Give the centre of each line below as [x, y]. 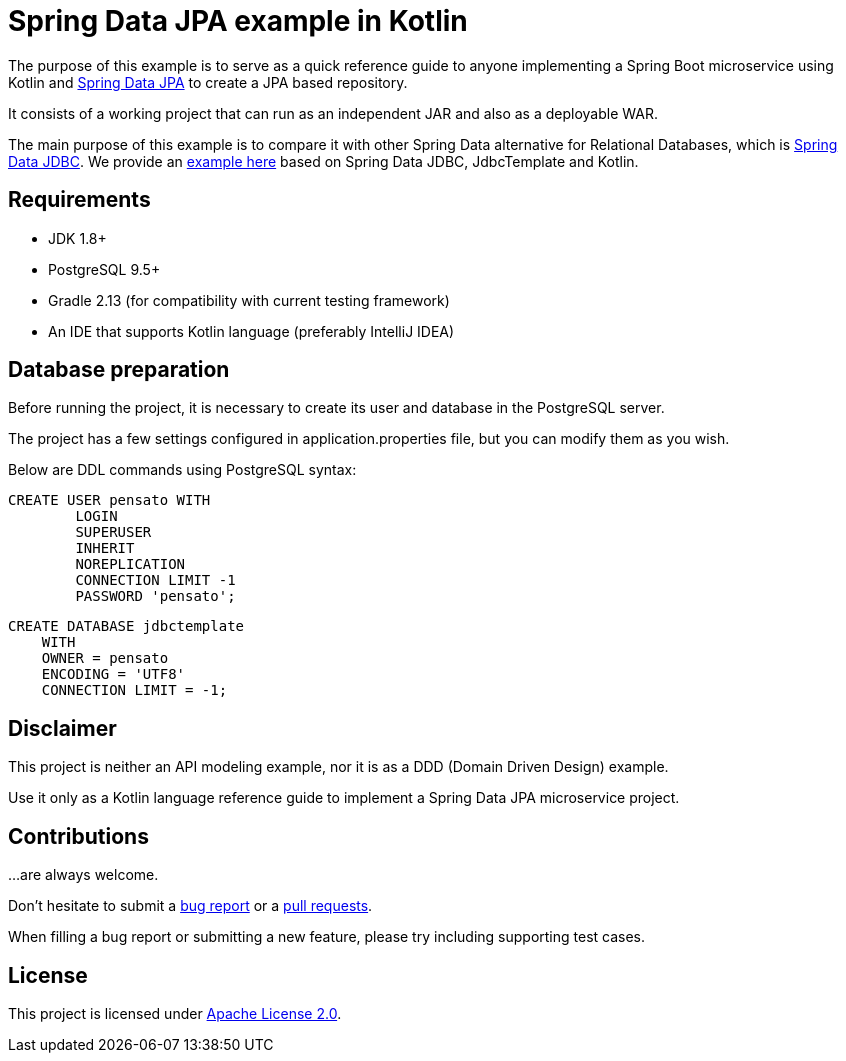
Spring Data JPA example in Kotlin [238, 21]
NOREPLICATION [130, 564]
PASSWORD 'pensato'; [155, 596]
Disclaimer [62, 728]
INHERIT [105, 548]
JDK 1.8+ [77, 238]
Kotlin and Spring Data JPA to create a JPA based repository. [208, 82]
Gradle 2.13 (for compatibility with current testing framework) [249, 300]
